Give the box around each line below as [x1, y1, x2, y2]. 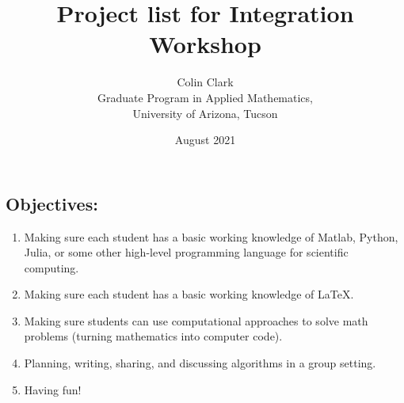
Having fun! [24, 381, 82, 397]
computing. [24, 259, 79, 276]
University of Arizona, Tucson [132, 105, 278, 121]
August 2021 [174, 131, 236, 148]
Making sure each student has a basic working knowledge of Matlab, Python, [24, 228, 398, 245]
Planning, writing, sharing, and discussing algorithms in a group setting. [24, 355, 376, 371]
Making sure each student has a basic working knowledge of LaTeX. [24, 286, 354, 302]
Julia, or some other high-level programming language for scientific [24, 244, 349, 260]
